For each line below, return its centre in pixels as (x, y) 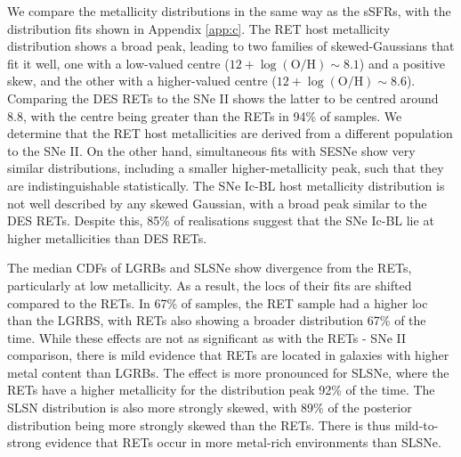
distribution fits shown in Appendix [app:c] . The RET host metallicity (199, 28)
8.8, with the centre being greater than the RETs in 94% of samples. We (205, 115)
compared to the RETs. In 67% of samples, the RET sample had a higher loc (218, 302)
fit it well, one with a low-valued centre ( (118, 63)
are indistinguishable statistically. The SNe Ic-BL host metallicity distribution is (226, 185)
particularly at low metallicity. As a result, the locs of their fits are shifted (210, 285)
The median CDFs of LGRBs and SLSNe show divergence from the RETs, (210, 268)
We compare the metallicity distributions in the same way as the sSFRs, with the (229, 11)
